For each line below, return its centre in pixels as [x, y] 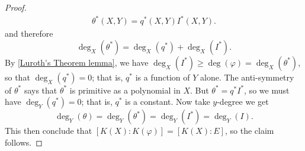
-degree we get [243, 102]
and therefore [29, 33]
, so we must [267, 90]
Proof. [16, 7]
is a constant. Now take [168, 102]
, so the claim [249, 131]
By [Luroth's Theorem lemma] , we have [77, 62]
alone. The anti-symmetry [247, 77]
